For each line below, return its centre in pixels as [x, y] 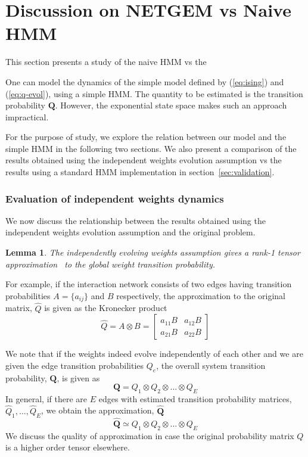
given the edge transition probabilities [75, 365]
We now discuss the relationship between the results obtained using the [136, 220]
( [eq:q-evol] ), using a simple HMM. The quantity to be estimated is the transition [154, 93]
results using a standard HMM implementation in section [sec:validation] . [140, 172]
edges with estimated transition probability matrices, [195, 398]
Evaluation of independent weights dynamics [115, 198]
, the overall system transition [211, 365]
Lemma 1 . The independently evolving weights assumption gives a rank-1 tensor [153, 252]
